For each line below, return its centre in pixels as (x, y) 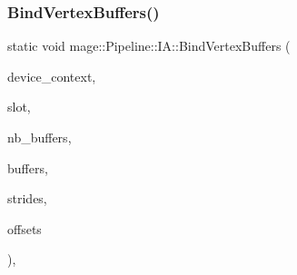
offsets (25, 228)
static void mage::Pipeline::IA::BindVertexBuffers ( (149, 46)
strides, (27, 198)
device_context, (52, 76)
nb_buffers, (40, 137)
